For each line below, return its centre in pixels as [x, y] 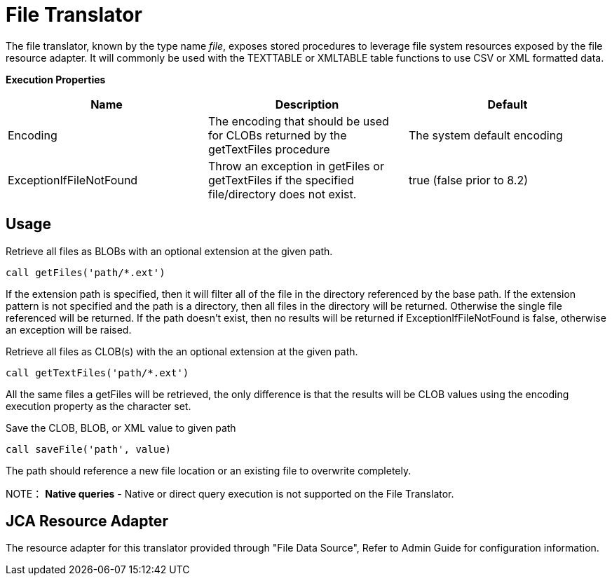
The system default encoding [485, 135]
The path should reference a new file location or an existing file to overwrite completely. [209, 470]
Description [307, 104]
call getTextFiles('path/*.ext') [97, 372]
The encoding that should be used [298, 121]
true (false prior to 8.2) [468, 180]
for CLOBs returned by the [277, 135]
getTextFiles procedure [269, 149]
